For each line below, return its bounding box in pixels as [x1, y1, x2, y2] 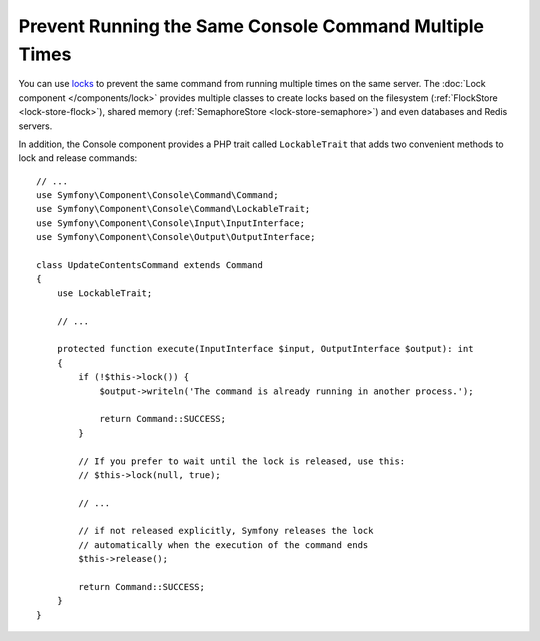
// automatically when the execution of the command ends [78, 539, 369, 550]
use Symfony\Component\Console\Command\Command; [36, 190, 279, 201]
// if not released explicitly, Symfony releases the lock [78, 525, 374, 537]
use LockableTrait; [56, 287, 153, 299]
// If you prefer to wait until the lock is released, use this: [78, 455, 406, 467]
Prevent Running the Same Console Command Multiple [18, 15, 485, 37]
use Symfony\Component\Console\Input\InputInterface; [36, 217, 305, 229]
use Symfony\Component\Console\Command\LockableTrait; [36, 203, 311, 215]
